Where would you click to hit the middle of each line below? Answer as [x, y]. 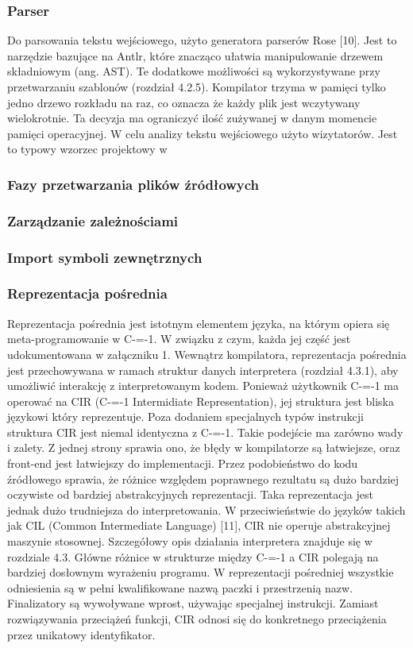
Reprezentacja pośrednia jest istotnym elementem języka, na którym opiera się [199, 323]
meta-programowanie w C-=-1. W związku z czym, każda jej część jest [179, 339]
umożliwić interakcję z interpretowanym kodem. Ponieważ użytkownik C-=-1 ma [203, 386]
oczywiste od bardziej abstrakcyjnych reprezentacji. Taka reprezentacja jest [190, 494]
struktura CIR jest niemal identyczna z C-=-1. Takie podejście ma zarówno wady [205, 432]
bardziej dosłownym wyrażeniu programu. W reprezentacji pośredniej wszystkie [201, 572]
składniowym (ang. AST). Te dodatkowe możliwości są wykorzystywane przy [194, 71]
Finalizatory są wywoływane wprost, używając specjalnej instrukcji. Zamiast [193, 603]
